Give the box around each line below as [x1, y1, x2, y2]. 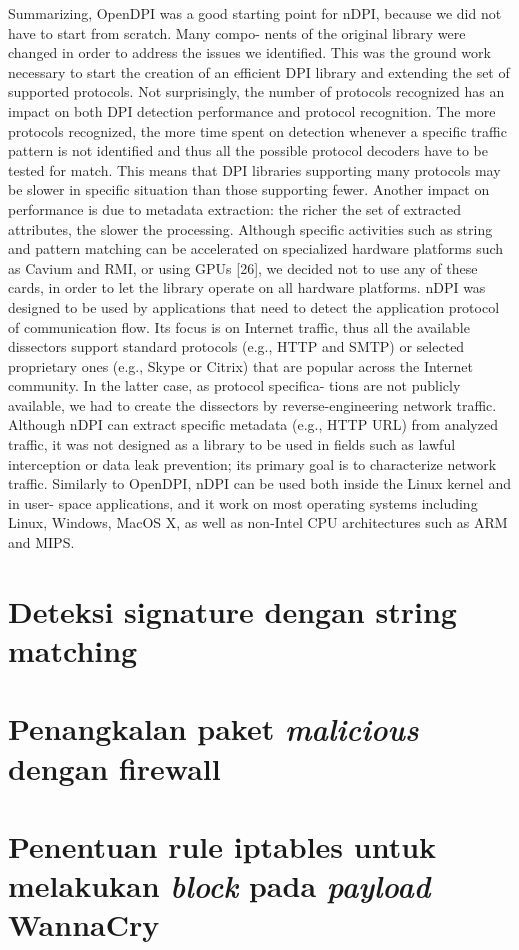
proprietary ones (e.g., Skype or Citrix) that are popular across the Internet [8, 355, 473, 376]
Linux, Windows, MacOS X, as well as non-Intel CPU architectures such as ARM [8, 512, 508, 533]
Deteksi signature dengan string [8, 590, 457, 631]
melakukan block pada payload [8, 865, 431, 907]
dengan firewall [8, 747, 221, 788]
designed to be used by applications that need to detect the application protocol [8, 296, 500, 317]
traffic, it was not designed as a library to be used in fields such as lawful [8, 434, 456, 455]
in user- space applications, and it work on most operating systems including [8, 492, 478, 513]
